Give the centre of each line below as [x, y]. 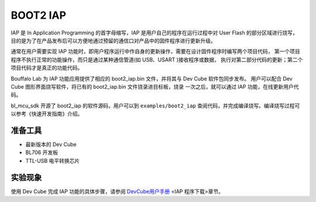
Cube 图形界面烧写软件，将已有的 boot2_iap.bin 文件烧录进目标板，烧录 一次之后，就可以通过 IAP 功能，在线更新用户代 [155, 86]
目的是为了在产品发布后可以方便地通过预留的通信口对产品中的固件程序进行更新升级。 [113, 40]
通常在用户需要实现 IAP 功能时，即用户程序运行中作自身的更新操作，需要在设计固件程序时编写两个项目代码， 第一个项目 [156, 51]
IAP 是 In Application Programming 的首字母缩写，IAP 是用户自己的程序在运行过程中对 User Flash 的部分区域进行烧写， [154, 33]
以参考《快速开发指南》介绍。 [47, 114]
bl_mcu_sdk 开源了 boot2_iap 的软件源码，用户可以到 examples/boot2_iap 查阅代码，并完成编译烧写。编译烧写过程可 [155, 106]
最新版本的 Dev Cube [51, 144]
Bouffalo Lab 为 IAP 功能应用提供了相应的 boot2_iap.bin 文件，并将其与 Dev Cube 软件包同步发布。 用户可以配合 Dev [152, 78]
